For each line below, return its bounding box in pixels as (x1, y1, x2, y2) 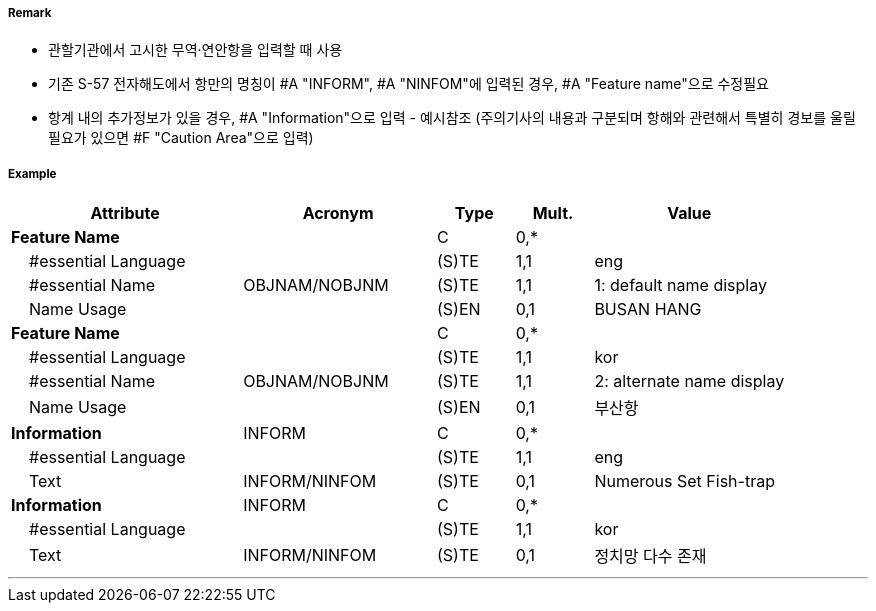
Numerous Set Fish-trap (594, 471, 775, 492)
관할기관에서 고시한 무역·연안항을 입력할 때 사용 (48, 41, 343, 59)
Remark (8, 6, 52, 20)
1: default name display (594, 275, 767, 296)
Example (8, 166, 57, 181)
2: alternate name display (594, 371, 785, 392)
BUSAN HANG (594, 299, 702, 320)
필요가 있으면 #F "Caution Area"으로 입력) (48, 129, 314, 147)
